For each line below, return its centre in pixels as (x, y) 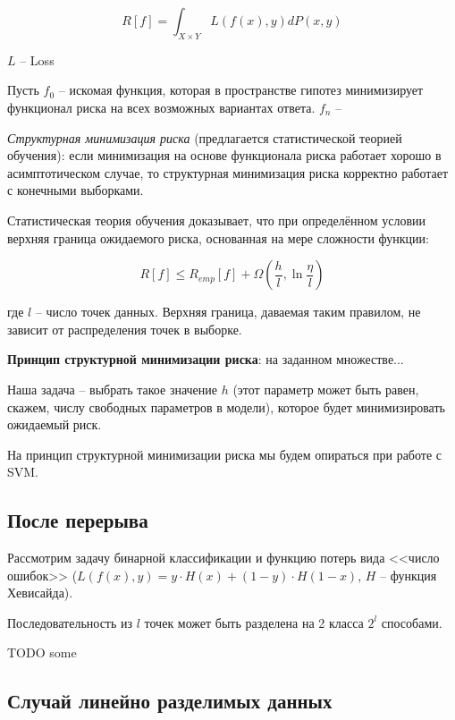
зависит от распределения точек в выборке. (125, 329)
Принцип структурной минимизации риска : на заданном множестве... (206, 359)
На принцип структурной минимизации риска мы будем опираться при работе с (225, 454)
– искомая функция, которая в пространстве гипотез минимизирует (241, 90)
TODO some (42, 652)
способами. (412, 622)
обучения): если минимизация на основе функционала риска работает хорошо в (224, 155)
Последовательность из (70, 622)
